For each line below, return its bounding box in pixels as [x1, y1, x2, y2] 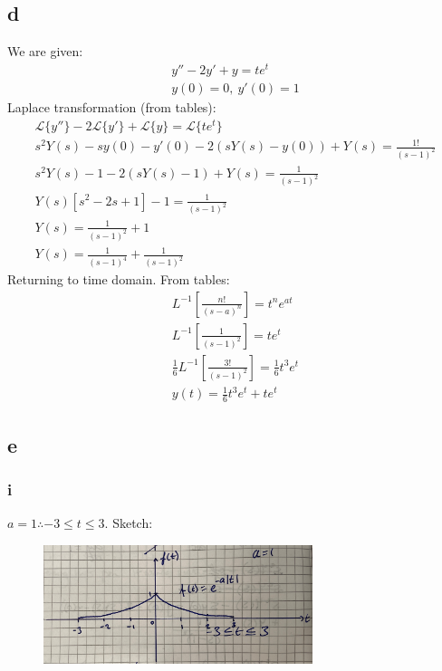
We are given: [7, 42, 83, 61]
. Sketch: [104, 513, 153, 532]
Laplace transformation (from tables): [7, 97, 216, 116]
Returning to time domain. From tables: [7, 270, 230, 289]
